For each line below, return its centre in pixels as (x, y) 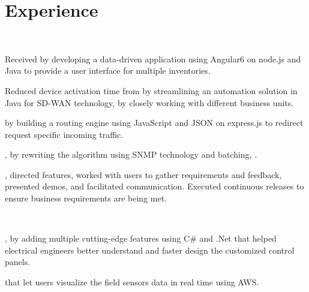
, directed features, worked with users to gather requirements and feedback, (143, 174)
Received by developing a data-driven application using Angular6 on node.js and (153, 58)
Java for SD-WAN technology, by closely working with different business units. (149, 102)
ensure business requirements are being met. (86, 198)
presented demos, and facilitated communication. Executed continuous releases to (154, 186)
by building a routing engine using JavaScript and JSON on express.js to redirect (154, 123)
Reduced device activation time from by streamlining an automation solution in (151, 90)
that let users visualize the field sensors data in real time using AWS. (132, 282)
